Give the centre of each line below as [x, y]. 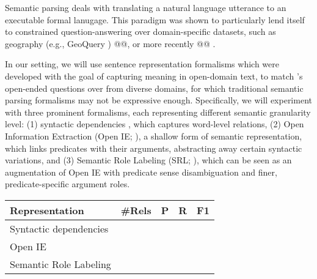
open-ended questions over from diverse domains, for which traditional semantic [154, 88]
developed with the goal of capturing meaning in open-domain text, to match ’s [154, 76]
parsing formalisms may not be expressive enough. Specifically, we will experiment [158, 100]
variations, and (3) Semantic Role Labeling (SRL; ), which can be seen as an [148, 160]
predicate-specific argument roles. [67, 184]
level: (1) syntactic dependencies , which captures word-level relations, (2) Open [155, 124]
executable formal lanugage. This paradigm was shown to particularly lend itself [155, 19]
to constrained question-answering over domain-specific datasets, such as [140, 32]
